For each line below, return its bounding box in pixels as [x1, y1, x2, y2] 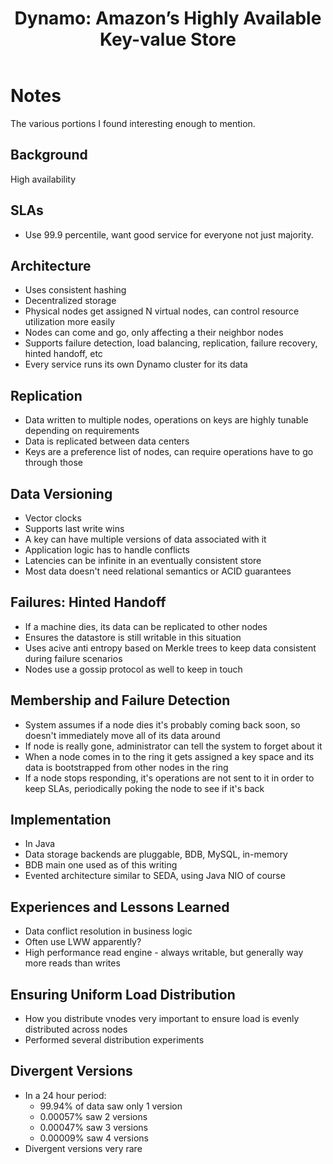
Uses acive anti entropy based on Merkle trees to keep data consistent [24, 642, 317, 654]
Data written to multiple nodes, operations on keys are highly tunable [24, 414, 309, 426]
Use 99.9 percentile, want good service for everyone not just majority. [24, 228, 314, 241]
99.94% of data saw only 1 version [39, 1100, 183, 1112]
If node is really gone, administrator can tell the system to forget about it [24, 740, 323, 752]
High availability [10, 173, 77, 185]
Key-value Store [99, 28, 237, 51]
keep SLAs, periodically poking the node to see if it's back [24, 782, 265, 794]
